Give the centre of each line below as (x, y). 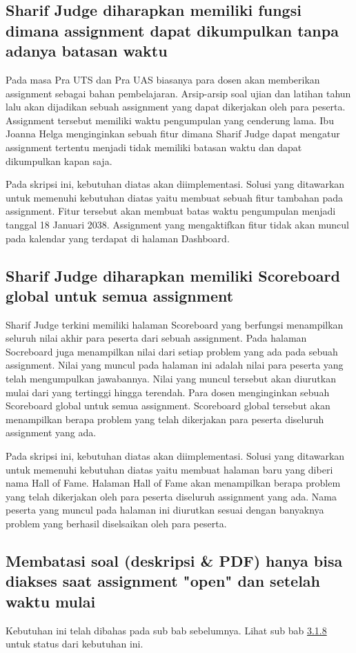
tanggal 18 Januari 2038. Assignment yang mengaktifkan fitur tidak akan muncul (177, 224)
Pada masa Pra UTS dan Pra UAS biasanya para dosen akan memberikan (163, 79)
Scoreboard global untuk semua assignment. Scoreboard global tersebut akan (168, 406)
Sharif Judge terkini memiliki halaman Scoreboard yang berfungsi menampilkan (175, 324)
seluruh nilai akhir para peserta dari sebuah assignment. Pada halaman (156, 338)
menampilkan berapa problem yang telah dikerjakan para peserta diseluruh (165, 419)
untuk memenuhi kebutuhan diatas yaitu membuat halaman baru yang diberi (169, 469)
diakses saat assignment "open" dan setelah (163, 581)
